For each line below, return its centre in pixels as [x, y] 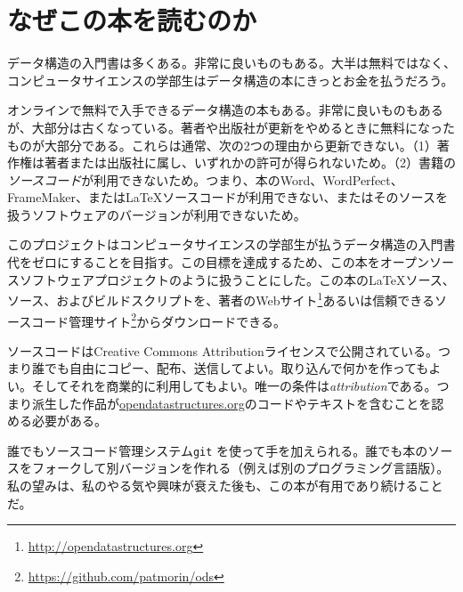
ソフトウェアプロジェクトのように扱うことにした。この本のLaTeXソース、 [237, 279]
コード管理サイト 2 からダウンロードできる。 [158, 320]
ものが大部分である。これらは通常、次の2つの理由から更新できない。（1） [222, 145]
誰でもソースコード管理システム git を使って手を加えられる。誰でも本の [218, 450]
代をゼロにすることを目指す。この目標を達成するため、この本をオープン [218, 262]
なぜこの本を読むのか [132, 20]
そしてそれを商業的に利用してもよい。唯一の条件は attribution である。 [234, 385]
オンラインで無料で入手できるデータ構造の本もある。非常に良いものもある [225, 110]
